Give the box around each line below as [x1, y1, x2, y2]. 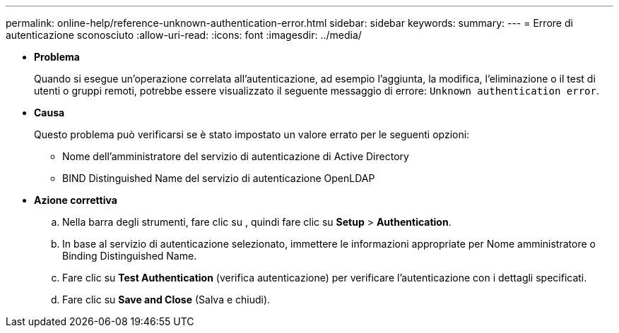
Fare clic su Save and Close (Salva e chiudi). [62, 293, 271, 305]
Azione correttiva [34, 194, 117, 206]
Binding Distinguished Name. [62, 250, 197, 262]
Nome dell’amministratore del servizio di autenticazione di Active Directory [62, 150, 409, 162]
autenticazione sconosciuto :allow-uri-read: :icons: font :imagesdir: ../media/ [6, 29, 362, 41]
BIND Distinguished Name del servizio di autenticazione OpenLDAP [62, 172, 375, 184]
